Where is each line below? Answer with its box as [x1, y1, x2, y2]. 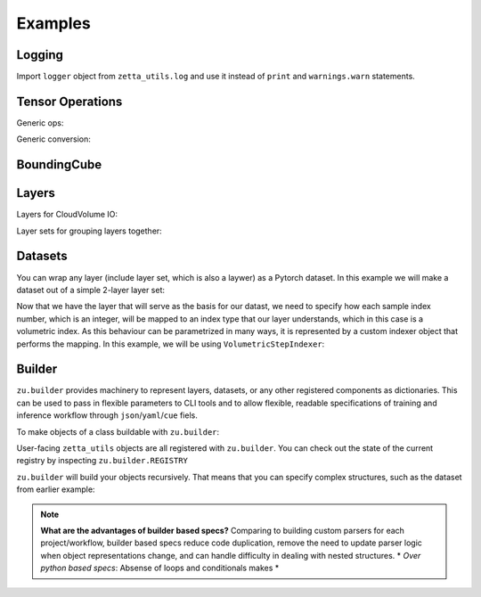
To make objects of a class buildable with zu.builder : [16, 426, 220, 437]
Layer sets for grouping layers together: [16, 225, 162, 236]
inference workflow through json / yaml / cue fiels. [16, 410, 198, 421]
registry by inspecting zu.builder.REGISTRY [16, 455, 189, 466]
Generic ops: [16, 117, 64, 128]
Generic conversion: [16, 134, 91, 144]
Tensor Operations [16, 94, 123, 109]
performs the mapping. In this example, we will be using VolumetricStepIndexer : [16, 339, 325, 349]
